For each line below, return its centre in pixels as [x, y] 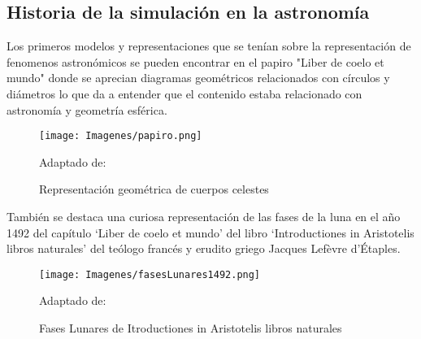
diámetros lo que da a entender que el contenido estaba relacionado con [184, 93]
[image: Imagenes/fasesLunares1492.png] [150, 274]
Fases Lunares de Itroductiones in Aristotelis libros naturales [191, 328]
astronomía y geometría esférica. [87, 109]
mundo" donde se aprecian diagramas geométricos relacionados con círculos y [198, 78]
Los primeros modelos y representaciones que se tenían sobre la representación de [209, 46]
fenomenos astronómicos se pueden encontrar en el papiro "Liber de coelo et [195, 61]
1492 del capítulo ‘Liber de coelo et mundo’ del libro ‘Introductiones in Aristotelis [210, 232]
